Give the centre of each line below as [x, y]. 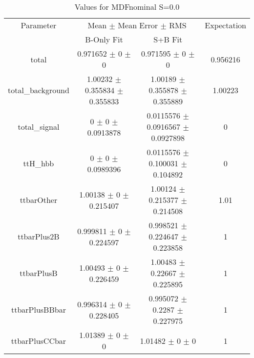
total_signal [39, 127]
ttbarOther [39, 200]
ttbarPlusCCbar [39, 340]
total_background [39, 90]
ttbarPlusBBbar [38, 309]
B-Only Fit [104, 39]
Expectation [225, 25]
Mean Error [138, 25]
